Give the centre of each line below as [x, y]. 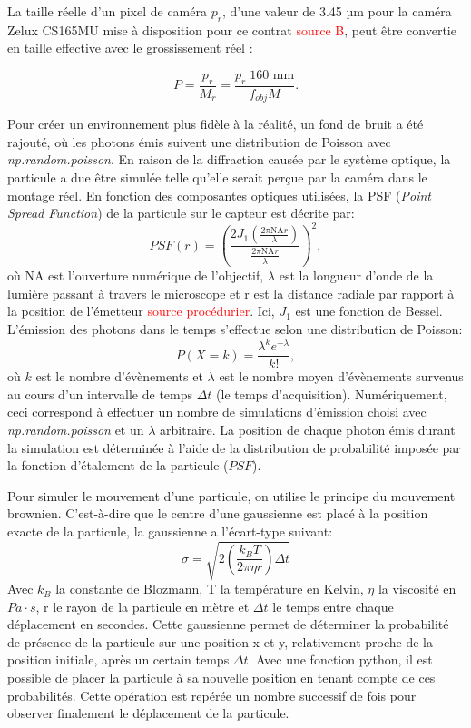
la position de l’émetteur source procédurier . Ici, [141, 311]
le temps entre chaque [333, 606]
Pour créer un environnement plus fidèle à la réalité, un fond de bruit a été [216, 124]
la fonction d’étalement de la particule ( [118, 465]
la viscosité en [417, 589]
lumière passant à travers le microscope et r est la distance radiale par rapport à [231, 293]
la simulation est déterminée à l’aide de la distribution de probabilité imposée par [234, 447]
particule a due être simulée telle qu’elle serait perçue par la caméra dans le [217, 177]
